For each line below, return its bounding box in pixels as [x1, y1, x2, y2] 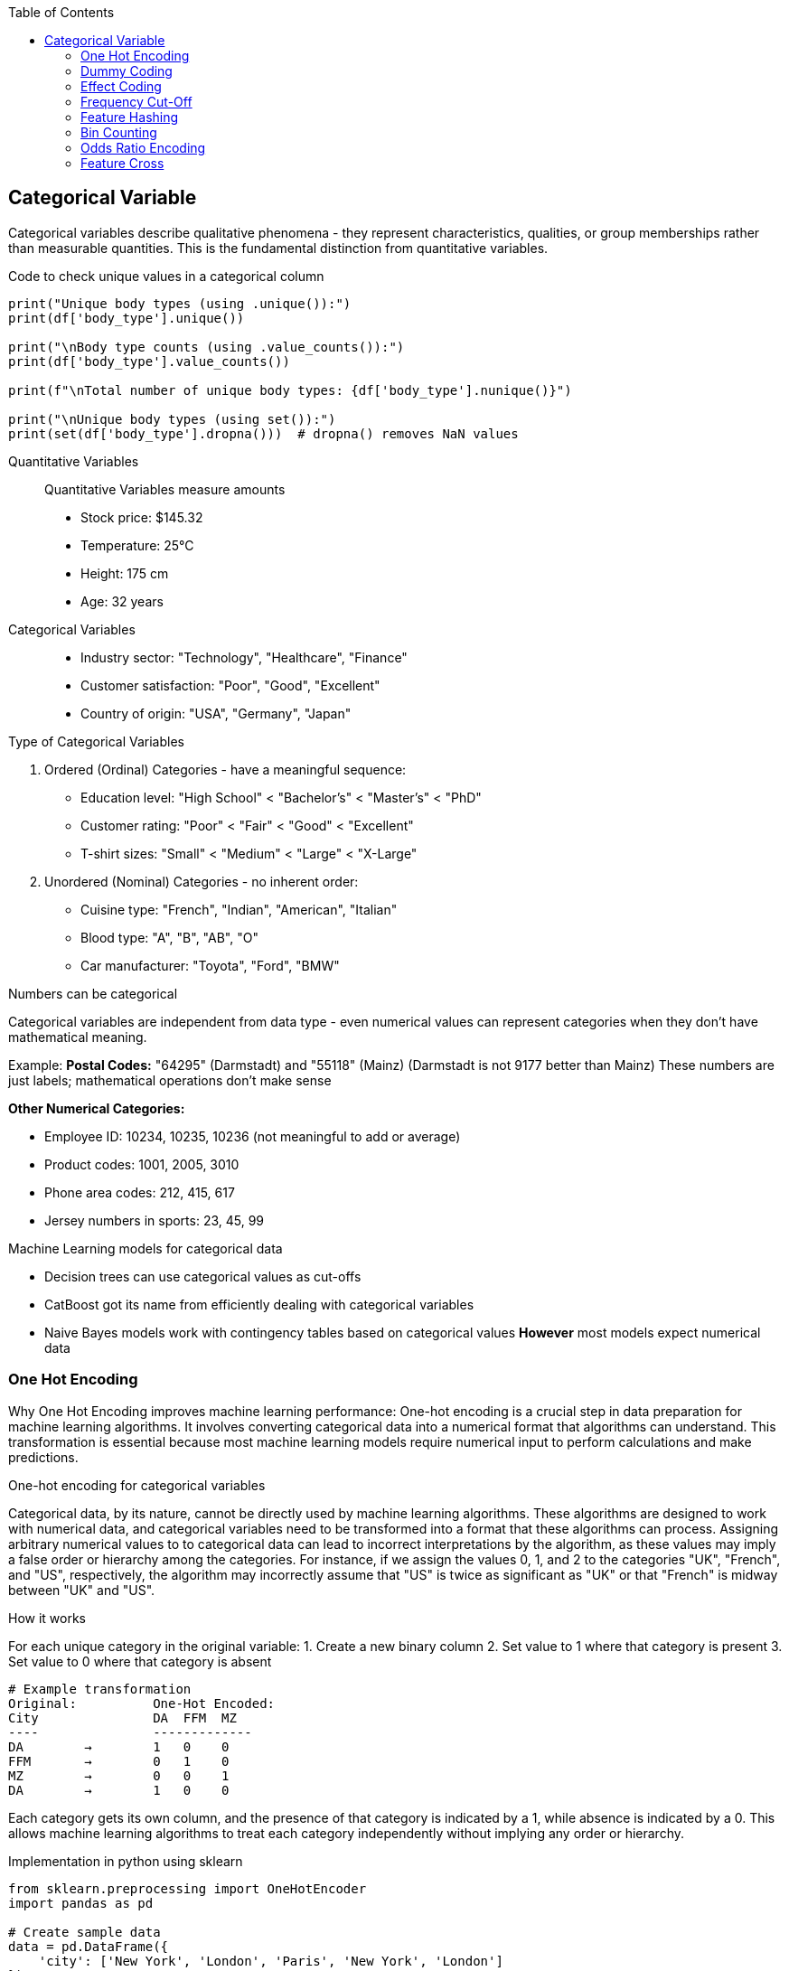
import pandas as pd [8, 1895, 154, 1910]
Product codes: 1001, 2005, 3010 [44, 1156, 240, 1172]
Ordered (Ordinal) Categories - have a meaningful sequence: [44, 761, 407, 777]
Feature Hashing [80, 109, 179, 125]
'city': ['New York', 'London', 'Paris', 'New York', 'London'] [38, 1953, 503, 1968]
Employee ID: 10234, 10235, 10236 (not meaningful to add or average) [44, 1128, 461, 1144]
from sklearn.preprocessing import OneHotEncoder [8, 1881, 367, 1896]
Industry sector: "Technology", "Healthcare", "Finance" [80, 649, 408, 665]
